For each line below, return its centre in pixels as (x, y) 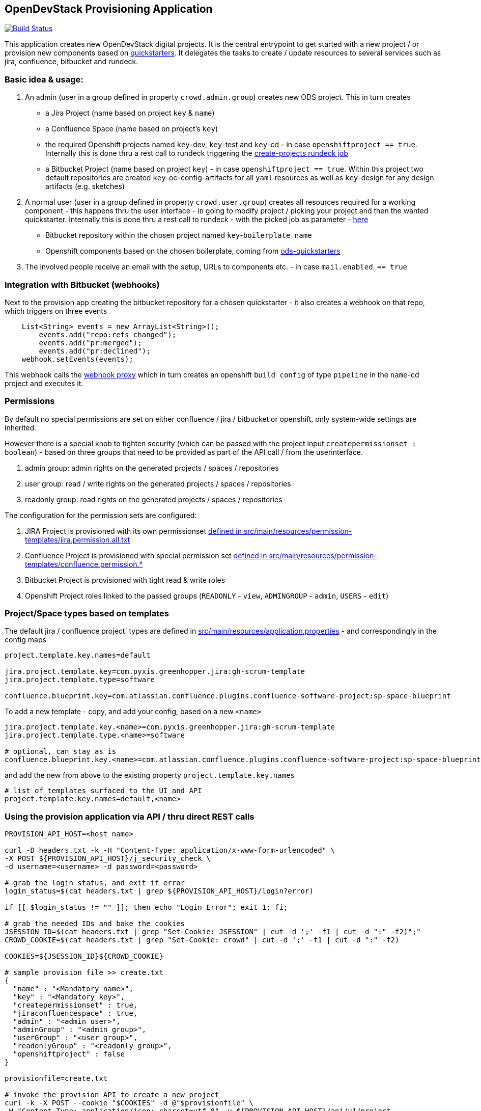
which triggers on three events (56, 311)
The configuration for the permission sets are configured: (101, 515)
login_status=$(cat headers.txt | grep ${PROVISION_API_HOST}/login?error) (159, 891)
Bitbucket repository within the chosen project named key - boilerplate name (179, 235)
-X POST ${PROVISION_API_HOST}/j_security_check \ (108, 859)
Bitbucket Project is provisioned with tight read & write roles (125, 580)
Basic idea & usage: (44, 79)
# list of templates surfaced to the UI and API (103, 791)
